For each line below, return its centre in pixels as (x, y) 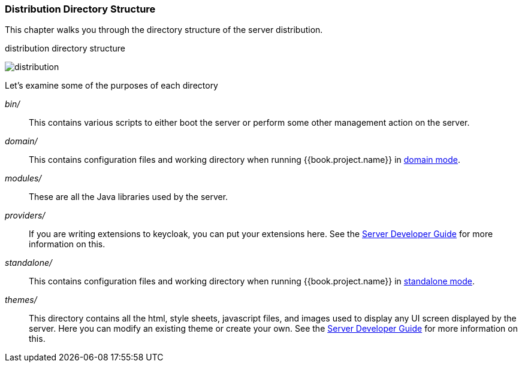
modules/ (23, 178)
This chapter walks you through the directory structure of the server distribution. (164, 30)
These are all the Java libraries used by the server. (129, 197)
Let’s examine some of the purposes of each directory (111, 86)
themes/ (21, 300)
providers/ (25, 216)
